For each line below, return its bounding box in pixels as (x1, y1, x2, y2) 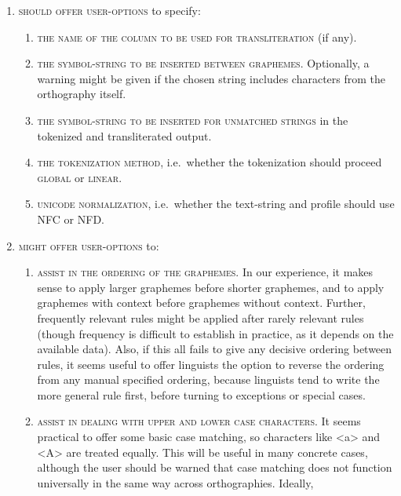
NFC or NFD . (37, 210, 105, 227)
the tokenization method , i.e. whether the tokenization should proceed (37, 154, 382, 170)
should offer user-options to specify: (18, 2, 201, 18)
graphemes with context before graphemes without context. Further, (37, 294, 366, 311)
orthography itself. (37, 86, 126, 102)
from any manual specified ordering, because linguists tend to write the (37, 371, 380, 388)
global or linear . (37, 169, 122, 185)
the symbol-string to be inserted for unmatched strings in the (37, 111, 348, 128)
